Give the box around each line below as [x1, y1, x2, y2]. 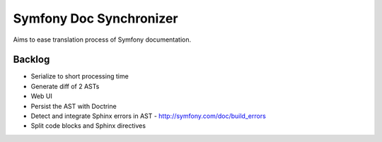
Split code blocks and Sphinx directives [30, 122, 146, 130]
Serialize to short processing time [30, 72, 129, 81]
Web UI [30, 92, 52, 100]
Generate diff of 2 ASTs [30, 82, 100, 90]
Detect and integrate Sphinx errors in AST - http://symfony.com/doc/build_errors [30, 112, 267, 120]
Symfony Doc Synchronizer [13, 11, 178, 26]
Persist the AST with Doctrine [30, 102, 117, 110]
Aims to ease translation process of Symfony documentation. [13, 35, 192, 44]
